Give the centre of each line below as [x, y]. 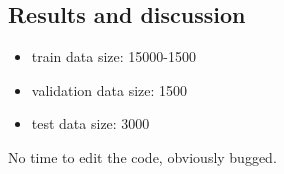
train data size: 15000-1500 [114, 56]
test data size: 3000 [90, 123]
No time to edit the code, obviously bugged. [142, 156]
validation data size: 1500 [109, 89]
